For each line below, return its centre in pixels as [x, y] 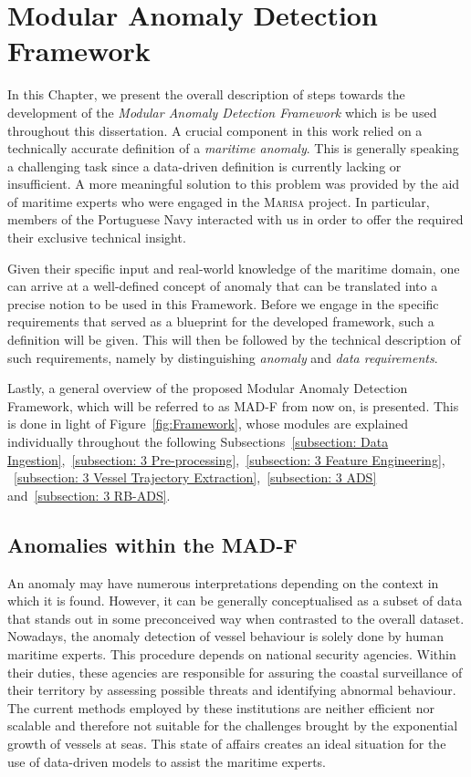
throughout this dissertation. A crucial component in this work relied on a [215, 130]
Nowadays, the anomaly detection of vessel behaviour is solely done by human [225, 636]
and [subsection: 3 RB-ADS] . [89, 495]
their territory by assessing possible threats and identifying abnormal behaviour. [232, 690]
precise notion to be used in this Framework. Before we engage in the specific [223, 303]
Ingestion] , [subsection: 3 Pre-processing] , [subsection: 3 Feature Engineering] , [226, 459]
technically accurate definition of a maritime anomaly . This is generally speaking [233, 148]
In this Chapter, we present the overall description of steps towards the [206, 94]
